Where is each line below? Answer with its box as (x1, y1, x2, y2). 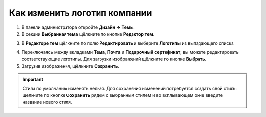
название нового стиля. (22, 99, 72, 105)
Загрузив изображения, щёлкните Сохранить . (21, 63, 119, 69)
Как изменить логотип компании (9, 7, 152, 18)
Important (22, 76, 44, 82)
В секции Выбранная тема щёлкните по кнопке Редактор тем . (21, 31, 155, 37)
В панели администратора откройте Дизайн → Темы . (21, 24, 135, 30)
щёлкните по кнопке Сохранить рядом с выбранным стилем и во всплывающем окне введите (22, 92, 223, 98)
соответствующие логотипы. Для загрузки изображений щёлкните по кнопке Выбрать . (21, 56, 207, 62)
